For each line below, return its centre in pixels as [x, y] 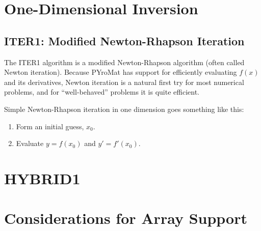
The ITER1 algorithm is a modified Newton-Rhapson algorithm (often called [124, 62]
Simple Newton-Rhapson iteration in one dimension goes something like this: [124, 109]
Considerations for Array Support [126, 218]
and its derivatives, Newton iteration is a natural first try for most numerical [124, 82]
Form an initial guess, [50, 126]
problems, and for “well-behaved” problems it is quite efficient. [102, 92]
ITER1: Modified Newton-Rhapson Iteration [124, 40]
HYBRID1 [42, 178]
